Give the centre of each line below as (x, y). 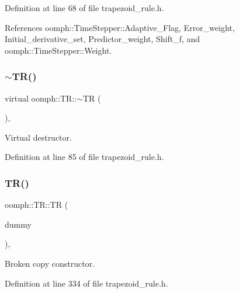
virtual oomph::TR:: (41, 98)
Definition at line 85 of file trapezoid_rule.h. (84, 157)
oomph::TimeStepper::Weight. (58, 50)
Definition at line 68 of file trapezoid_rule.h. (84, 8)
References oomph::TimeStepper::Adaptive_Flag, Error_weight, (120, 27)
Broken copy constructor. (50, 263)
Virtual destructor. (38, 137)
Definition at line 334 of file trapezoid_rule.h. (86, 283)
